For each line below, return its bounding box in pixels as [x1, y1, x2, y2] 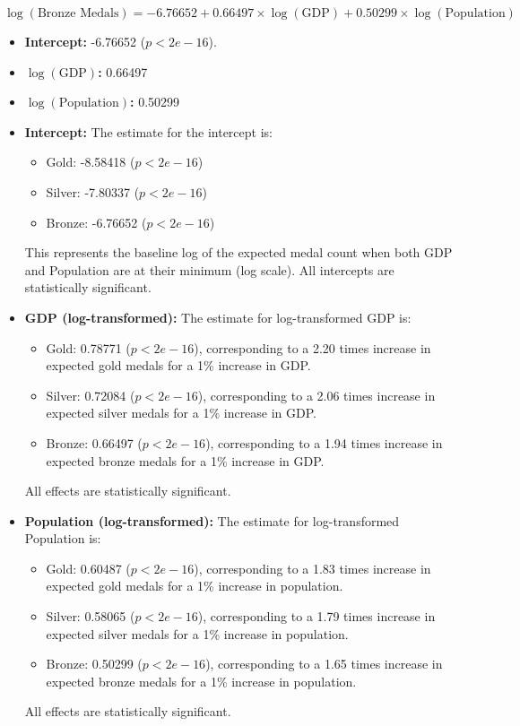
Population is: [24, 529, 101, 548]
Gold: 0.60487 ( [46, 558, 131, 577]
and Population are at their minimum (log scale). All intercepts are [24, 260, 394, 279]
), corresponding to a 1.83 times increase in [194, 558, 431, 577]
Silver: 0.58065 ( [46, 607, 135, 626]
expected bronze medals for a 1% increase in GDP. [46, 451, 325, 470]
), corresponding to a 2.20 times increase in [194, 338, 431, 357]
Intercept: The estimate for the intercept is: [24, 122, 273, 141]
